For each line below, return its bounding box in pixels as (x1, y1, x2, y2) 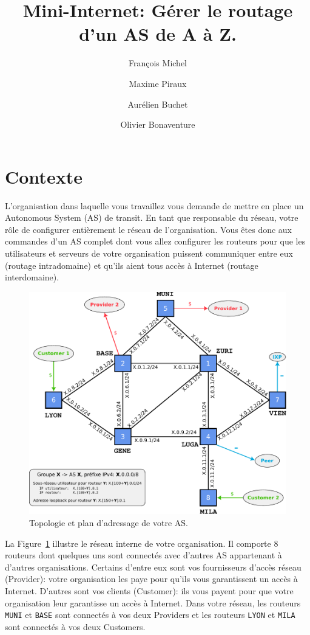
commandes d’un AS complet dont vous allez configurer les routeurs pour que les (5, 235, 306, 248)
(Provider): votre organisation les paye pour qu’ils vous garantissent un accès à (5, 572, 298, 585)
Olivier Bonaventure (120, 118, 195, 131)
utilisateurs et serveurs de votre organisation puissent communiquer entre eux (5, 247, 293, 259)
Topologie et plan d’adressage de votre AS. (29, 516, 188, 529)
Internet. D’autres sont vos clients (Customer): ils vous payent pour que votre (5, 584, 294, 597)
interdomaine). (5, 271, 59, 283)
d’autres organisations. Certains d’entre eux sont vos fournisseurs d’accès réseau (5, 560, 302, 573)
